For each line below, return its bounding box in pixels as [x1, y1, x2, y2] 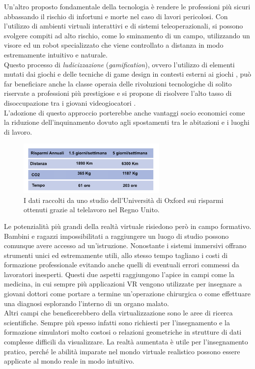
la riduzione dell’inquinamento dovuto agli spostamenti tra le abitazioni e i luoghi [4, 117, 250, 127]
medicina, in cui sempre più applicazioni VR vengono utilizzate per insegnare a [4, 279, 242, 289]
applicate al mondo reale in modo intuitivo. [4, 356, 135, 366]
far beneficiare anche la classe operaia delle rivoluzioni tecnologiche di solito [4, 78, 232, 88]
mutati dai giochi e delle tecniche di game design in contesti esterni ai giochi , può [4, 69, 252, 79]
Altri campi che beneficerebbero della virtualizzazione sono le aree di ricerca [4, 308, 233, 318]
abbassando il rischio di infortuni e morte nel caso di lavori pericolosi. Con [4, 11, 228, 21]
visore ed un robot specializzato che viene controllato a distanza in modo [4, 40, 224, 50]
